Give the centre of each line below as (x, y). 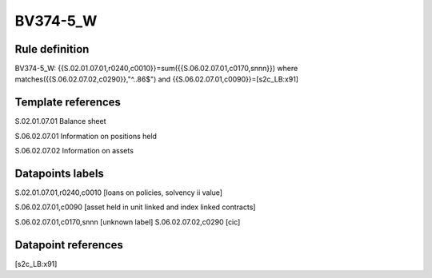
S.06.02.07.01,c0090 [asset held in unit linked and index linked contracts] (135, 207)
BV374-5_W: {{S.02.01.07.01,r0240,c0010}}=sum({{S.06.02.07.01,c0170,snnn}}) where (156, 69)
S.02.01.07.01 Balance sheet (60, 121)
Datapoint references (69, 245)
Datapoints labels (59, 173)
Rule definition (52, 49)
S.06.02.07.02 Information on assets (74, 151)
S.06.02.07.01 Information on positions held (86, 136)
